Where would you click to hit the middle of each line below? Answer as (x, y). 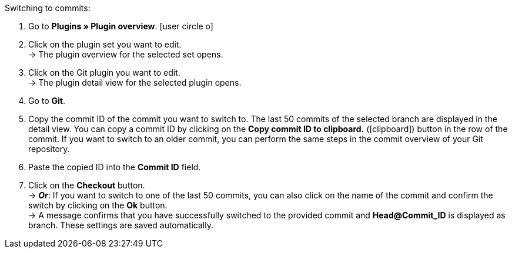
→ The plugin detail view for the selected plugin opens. (135, 82)
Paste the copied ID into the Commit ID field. (115, 167)
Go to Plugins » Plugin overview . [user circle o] (121, 26)
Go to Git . (47, 101)
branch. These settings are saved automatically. (121, 225)
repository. (49, 149)
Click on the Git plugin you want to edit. (104, 72)
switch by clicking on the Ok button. (98, 205)
